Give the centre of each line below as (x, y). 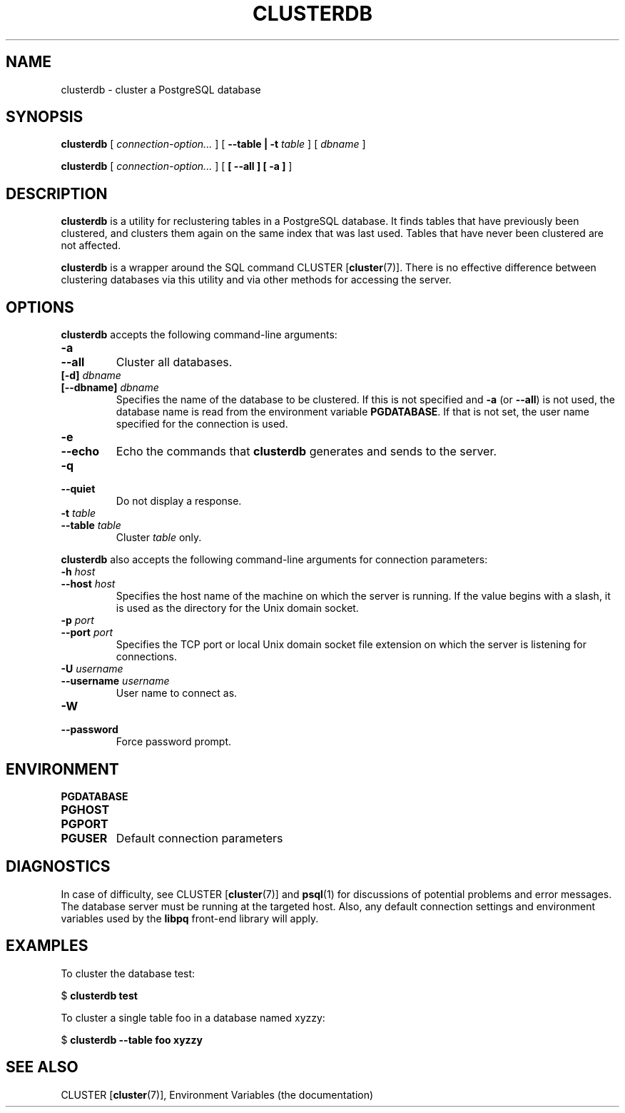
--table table (91, 525)
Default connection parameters (199, 838)
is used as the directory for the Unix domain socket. (237, 608)
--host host (88, 584)
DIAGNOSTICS (58, 867)
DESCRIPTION (57, 193)
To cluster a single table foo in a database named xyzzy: (193, 1017)
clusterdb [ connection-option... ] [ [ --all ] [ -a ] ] (177, 166)
